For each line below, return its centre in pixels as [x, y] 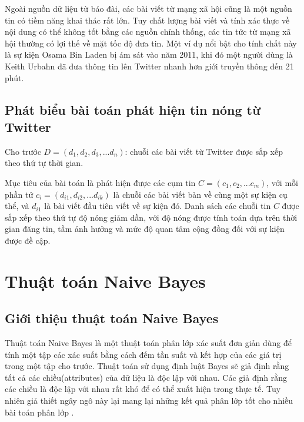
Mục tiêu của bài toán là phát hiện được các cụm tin [100, 182]
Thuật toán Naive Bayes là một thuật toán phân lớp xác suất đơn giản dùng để [148, 343]
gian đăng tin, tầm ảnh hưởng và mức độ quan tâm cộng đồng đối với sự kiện [145, 229]
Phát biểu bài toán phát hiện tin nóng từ [133, 109]
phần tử [19, 194]
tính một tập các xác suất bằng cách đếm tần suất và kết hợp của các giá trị [143, 354]
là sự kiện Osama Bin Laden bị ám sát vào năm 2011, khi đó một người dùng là [149, 54]
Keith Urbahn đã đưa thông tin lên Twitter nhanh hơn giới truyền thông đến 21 [149, 66]
